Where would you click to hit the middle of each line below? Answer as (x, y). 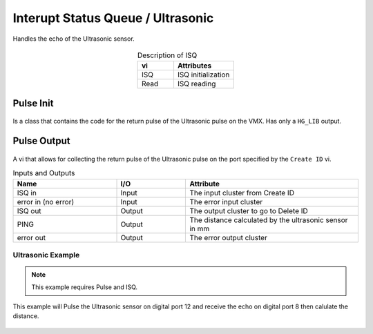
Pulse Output (41, 141)
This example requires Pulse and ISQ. (85, 287)
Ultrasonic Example (46, 255)
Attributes (194, 66)
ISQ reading (197, 84)
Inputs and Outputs (44, 173)
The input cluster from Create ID (242, 193)
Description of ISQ (167, 55)
